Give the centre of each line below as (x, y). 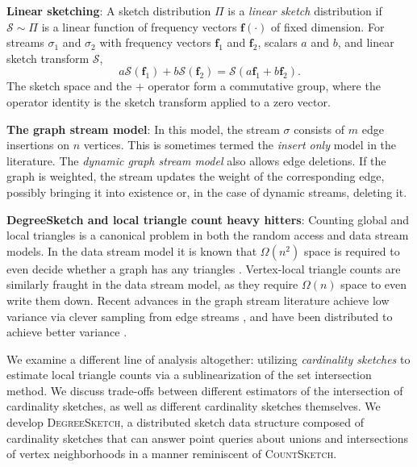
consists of (319, 129)
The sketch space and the (69, 86)
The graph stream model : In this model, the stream (143, 129)
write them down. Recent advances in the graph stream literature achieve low (198, 300)
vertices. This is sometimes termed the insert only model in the (240, 145)
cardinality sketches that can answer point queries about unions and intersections (208, 438)
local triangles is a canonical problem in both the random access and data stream (208, 235)
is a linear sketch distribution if (305, 10)
